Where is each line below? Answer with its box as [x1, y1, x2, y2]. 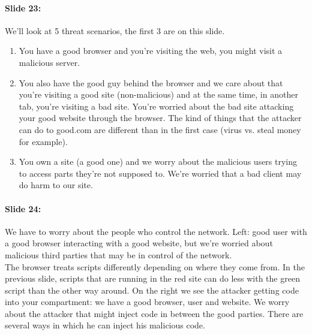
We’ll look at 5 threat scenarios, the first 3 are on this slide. [5, 24, 225, 37]
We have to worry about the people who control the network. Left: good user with [5, 225, 307, 237]
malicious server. [19, 56, 80, 68]
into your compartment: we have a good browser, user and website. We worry [5, 295, 290, 308]
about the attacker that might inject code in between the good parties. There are [5, 307, 304, 319]
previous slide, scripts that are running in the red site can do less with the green [5, 272, 300, 285]
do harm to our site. [19, 179, 93, 191]
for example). [19, 135, 68, 147]
